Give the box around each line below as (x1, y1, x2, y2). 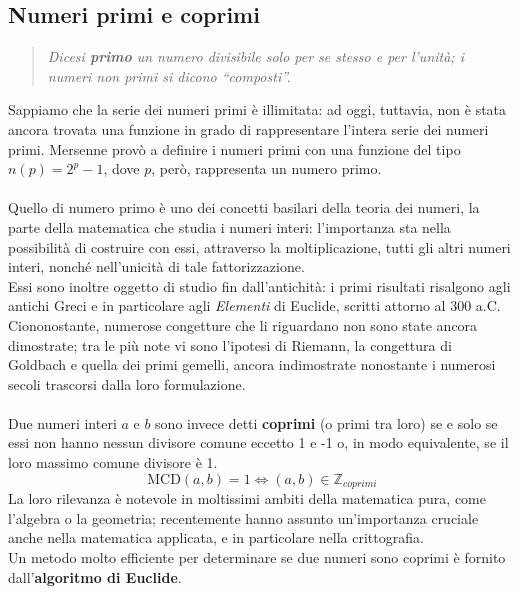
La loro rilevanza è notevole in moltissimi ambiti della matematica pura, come (8, 488, 486, 509)
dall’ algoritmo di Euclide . (8, 566, 182, 587)
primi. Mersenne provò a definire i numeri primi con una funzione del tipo (8, 138, 461, 159)
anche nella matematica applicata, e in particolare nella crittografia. (8, 527, 424, 548)
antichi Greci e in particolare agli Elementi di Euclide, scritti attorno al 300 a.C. (8, 295, 501, 316)
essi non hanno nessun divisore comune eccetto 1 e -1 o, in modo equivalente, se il (8, 432, 509, 453)
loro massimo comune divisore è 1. (8, 452, 218, 473)
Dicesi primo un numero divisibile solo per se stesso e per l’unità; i (47, 46, 464, 67)
